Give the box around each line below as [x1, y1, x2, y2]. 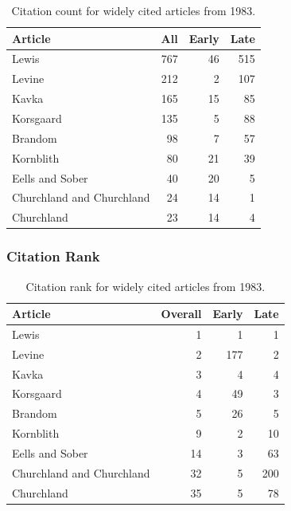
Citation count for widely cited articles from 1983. [11, 2, 256, 18]
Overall [161, 305, 202, 322]
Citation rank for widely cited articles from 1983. [25, 277, 266, 294]
